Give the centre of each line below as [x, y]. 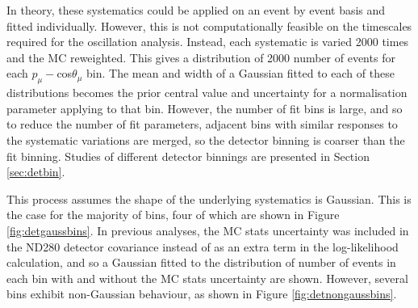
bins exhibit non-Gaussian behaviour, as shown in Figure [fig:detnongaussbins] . [202, 294]
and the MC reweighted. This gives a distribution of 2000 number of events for [201, 57]
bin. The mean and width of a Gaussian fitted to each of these [240, 73]
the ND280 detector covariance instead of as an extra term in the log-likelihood [203, 246]
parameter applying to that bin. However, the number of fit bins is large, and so [205, 108]
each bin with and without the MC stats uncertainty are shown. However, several [207, 278]
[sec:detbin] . [36, 172]
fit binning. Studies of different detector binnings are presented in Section [188, 156]
